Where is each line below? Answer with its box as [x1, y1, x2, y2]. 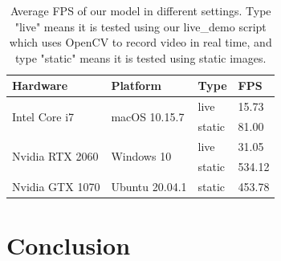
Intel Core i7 [12, 108, 75, 124]
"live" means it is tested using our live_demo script [14, 18, 267, 35]
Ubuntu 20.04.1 [111, 177, 187, 194]
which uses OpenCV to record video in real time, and [9, 34, 272, 51]
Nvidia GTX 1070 [12, 177, 100, 194]
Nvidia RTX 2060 [12, 148, 99, 165]
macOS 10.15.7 [111, 108, 185, 124]
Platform [111, 77, 161, 94]
